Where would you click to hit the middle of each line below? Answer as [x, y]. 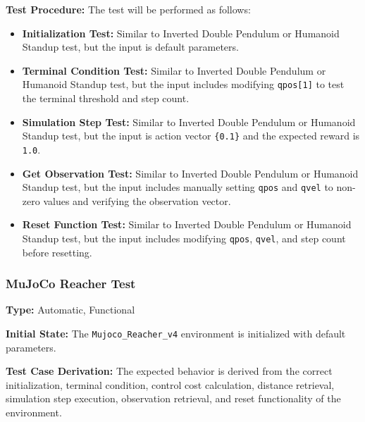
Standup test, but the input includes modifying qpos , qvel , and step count [184, 238]
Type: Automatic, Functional [70, 310]
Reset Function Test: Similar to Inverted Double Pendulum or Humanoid [187, 224]
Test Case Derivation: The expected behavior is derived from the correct [169, 371]
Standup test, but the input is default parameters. [130, 47]
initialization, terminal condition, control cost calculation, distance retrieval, [170, 384]
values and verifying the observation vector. [137, 200]
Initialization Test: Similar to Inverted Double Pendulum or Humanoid [181, 33]
